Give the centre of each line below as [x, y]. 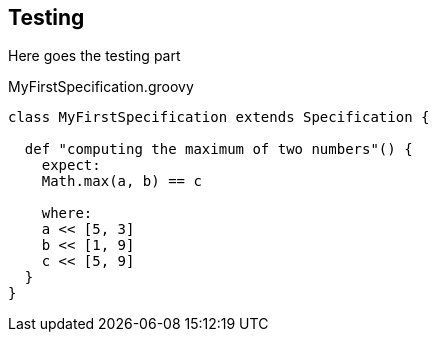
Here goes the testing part [94, 56]
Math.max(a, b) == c [121, 181]
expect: [71, 165]
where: [67, 213]
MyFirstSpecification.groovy [101, 87]
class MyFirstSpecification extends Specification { [219, 117]
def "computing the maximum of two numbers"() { [218, 149]
